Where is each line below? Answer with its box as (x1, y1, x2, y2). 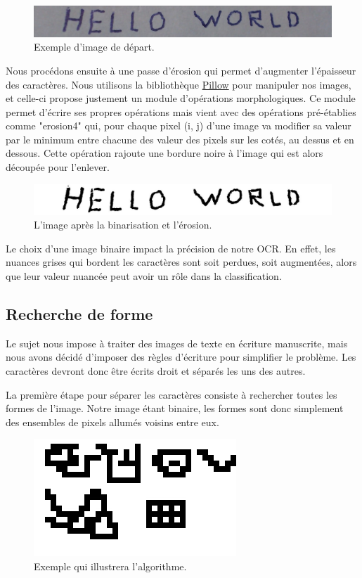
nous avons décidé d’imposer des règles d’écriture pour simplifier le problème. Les (6, 349, 356, 364)
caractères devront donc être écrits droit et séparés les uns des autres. (6, 363, 306, 378)
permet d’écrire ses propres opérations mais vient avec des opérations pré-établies (6, 104, 356, 119)
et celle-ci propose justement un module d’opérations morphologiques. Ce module (6, 91, 356, 105)
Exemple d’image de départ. (34, 39, 155, 54)
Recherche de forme (6, 302, 153, 324)
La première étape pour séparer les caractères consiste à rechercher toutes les (6, 387, 337, 402)
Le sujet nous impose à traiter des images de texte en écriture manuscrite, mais (6, 335, 348, 350)
